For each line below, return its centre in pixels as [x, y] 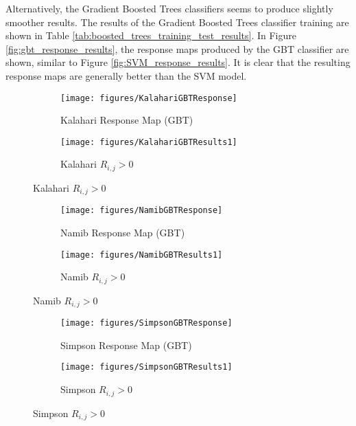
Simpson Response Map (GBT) [126, 345]
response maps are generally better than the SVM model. [126, 75]
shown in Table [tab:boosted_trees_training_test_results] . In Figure [151, 35]
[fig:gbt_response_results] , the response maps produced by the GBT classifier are [177, 48]
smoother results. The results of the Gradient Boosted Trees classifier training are [177, 22]
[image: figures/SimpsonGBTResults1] [146, 367]
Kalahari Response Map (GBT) [127, 120]
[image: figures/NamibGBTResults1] [142, 255]
